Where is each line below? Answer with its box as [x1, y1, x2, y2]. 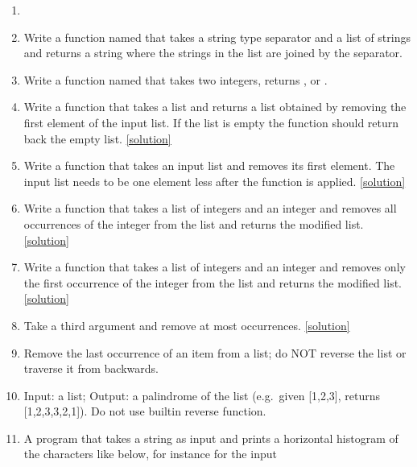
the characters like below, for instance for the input [23, 445, 277, 462]
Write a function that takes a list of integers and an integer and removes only [23, 258, 406, 275]
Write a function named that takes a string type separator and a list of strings [23, 28, 411, 45]
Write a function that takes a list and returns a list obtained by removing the [23, 98, 407, 115]
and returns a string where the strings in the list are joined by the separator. [23, 44, 403, 61]
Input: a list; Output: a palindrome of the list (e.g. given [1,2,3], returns [23, 386, 380, 403]
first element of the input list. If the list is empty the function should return [23, 114, 399, 130]
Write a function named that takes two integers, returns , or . [23, 71, 328, 88]
